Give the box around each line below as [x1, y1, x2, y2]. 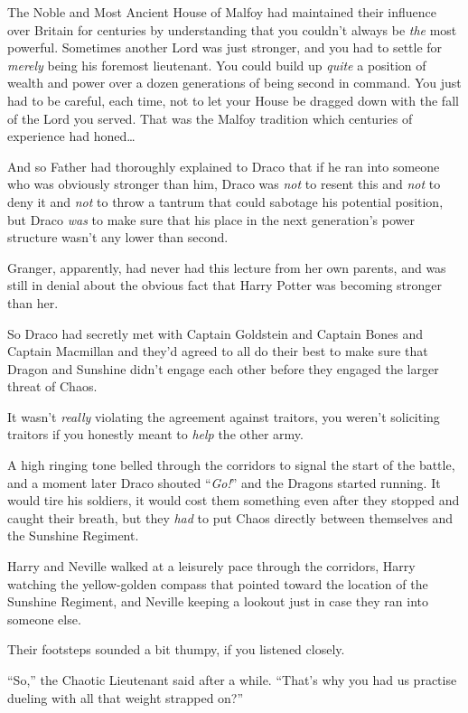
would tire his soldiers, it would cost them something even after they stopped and [7, 491, 460, 510]
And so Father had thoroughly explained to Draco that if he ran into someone [7, 156, 440, 175]
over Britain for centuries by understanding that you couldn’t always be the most [7, 20, 457, 39]
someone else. [7, 609, 81, 628]
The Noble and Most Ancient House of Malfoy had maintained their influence [7, 3, 437, 21]
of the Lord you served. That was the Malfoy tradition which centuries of [7, 108, 413, 127]
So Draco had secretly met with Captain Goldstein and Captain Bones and [7, 324, 424, 342]
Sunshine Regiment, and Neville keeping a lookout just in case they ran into [7, 592, 428, 611]
